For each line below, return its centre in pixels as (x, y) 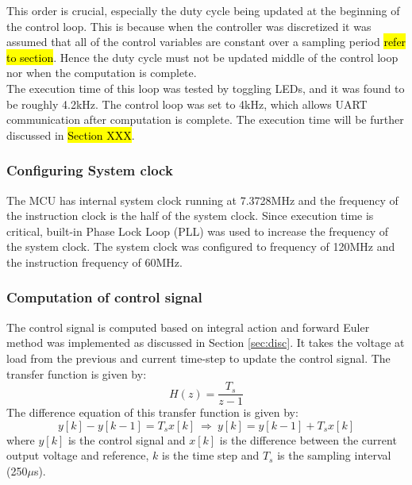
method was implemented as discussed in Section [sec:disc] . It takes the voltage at (206, 343)
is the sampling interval (334, 455)
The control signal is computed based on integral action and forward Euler (188, 327)
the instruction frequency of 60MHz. (94, 262)
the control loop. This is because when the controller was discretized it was (189, 26)
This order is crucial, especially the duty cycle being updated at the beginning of (203, 10)
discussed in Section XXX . (71, 135)
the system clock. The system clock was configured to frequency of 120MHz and (201, 246)
